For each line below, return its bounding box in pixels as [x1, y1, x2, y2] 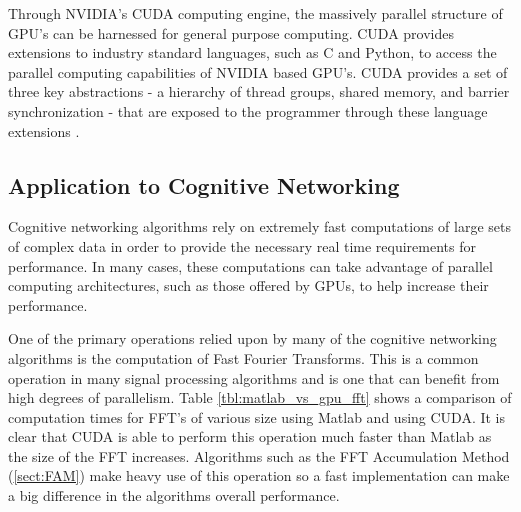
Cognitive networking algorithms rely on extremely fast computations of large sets [8, 216, 512, 237]
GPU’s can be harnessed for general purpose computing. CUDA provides [8, 22, 454, 43]
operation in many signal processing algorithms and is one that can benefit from [8, 367, 500, 388]
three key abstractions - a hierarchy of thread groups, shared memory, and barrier [8, 81, 510, 102]
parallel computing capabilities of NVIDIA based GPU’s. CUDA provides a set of [8, 61, 508, 82]
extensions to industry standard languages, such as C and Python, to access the [8, 42, 497, 63]
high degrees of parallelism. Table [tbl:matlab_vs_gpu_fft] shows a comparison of [8, 387, 512, 408]
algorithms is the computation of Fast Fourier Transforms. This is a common [8, 347, 479, 368]
